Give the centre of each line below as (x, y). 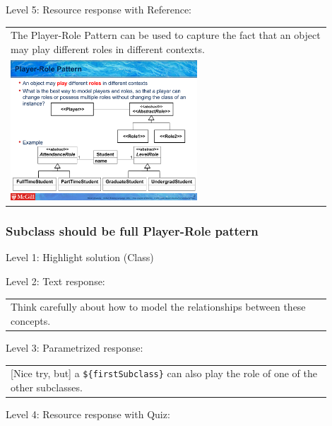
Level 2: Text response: (55, 281)
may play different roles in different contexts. (108, 48)
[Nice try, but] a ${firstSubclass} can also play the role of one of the (164, 373)
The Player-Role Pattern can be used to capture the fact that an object (166, 35)
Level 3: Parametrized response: (75, 348)
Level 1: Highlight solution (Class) (80, 257)
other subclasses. (47, 387)
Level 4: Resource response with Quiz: (88, 414)
